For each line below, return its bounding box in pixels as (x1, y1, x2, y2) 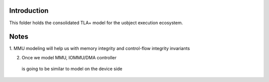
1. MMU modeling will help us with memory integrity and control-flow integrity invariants (9, 45, 190, 51)
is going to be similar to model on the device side (21, 66, 123, 72)
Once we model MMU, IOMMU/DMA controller (21, 54, 117, 60)
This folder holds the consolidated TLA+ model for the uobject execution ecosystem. (9, 20, 183, 26)
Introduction (9, 6, 49, 15)
